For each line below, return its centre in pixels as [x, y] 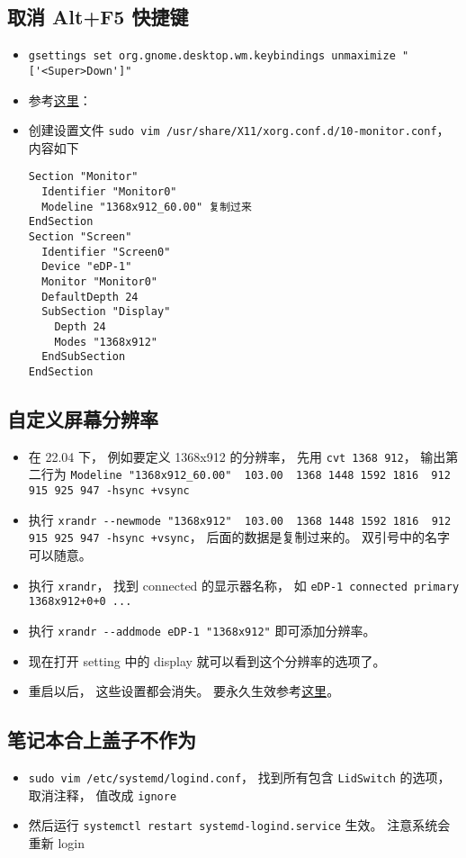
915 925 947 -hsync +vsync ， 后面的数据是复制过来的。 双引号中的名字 [239, 537]
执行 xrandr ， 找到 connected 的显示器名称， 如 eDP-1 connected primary [244, 585]
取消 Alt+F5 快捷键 [98, 17]
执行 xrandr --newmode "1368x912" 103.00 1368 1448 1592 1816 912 [240, 519]
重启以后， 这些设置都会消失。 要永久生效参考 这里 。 [184, 691]
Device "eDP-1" [87, 267]
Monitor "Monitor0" [99, 281]
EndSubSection [84, 357]
